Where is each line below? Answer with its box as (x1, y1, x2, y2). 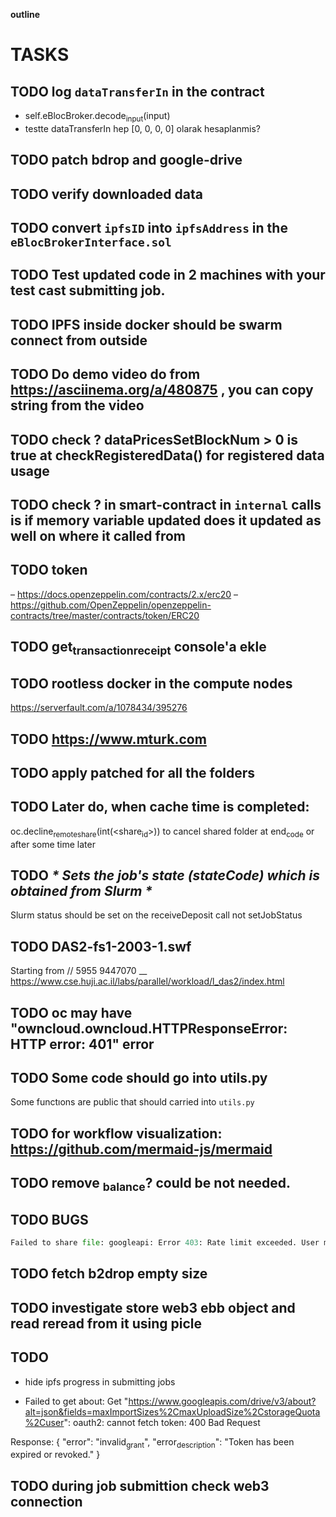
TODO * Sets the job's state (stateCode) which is (10, 867, 321, 884)
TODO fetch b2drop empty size (10, 1265, 208, 1283)
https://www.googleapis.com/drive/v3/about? (128, 1395, 317, 1407)
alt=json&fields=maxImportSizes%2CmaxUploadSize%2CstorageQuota (24, 1405, 321, 1418)
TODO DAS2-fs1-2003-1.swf (10, 938, 192, 955)
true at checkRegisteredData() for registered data (10, 447, 325, 464)
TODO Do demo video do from (10, 366, 201, 383)
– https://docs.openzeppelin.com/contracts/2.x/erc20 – (10, 588, 239, 600)
